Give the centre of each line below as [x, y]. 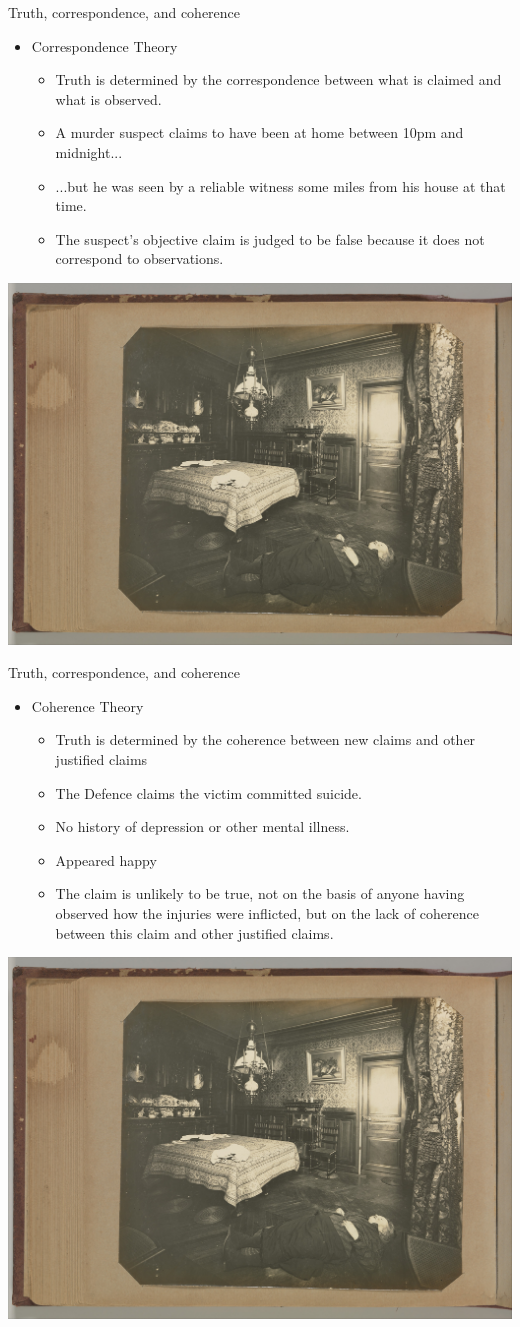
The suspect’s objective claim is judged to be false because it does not [270, 238]
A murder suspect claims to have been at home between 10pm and [259, 132]
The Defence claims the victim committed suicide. [208, 792]
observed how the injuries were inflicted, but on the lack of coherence [267, 913]
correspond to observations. [139, 258]
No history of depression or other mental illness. [202, 826]
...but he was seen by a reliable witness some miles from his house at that [280, 185]
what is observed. [108, 98]
